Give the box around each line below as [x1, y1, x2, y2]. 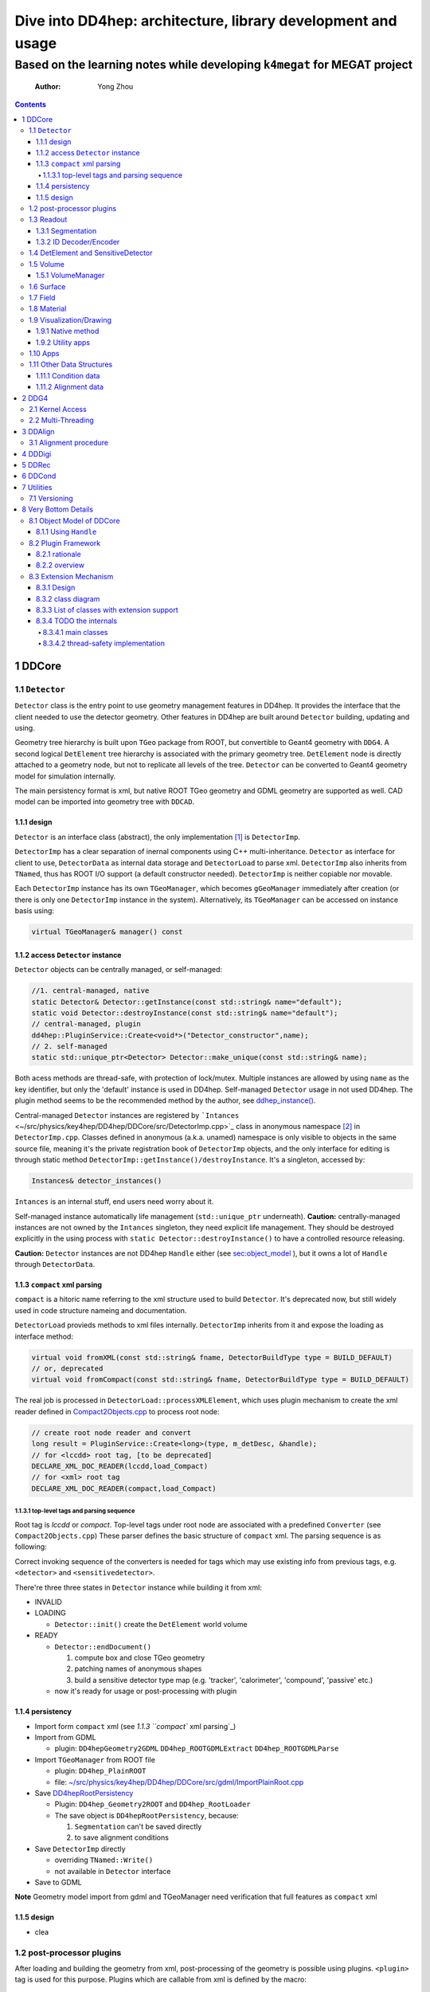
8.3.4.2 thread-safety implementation [42, 638, 165, 649]
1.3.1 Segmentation [36, 225, 97, 235]
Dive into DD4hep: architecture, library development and [14, 12, 397, 29]
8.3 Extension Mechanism [29, 571, 114, 581]
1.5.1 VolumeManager [36, 271, 105, 280]
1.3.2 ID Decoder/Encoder [36, 237, 120, 247]
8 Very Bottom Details [21, 504, 94, 514]
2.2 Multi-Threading [29, 415, 95, 425]
